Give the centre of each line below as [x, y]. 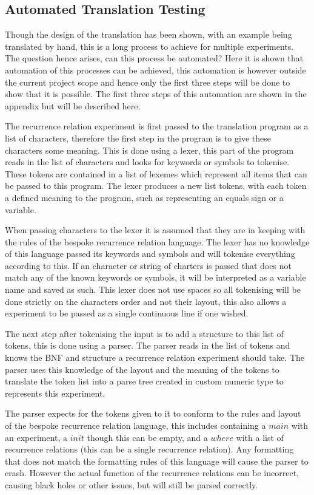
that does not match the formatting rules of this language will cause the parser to [157, 461]
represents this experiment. [55, 393]
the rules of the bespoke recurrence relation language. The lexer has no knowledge [157, 241]
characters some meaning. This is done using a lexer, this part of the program [149, 150]
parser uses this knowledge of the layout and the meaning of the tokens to [142, 369]
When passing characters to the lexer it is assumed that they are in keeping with [155, 230]
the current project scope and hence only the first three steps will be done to [148, 82]
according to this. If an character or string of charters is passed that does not [148, 265]
